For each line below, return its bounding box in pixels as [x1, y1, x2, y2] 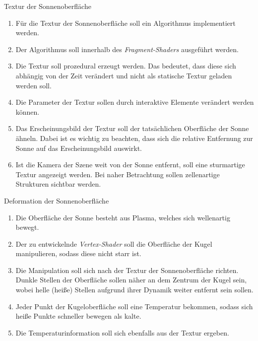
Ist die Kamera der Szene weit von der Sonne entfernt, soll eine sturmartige [15, 159, 245, 170]
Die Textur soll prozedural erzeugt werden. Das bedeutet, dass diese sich [15, 61, 236, 71]
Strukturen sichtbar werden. [15, 179, 101, 189]
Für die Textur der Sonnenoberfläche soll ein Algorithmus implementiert [15, 17, 236, 28]
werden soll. [15, 80, 52, 90]
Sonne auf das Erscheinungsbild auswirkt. [15, 142, 142, 153]
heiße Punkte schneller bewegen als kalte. [15, 311, 141, 321]
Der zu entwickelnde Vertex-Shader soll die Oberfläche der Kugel [15, 238, 212, 249]
